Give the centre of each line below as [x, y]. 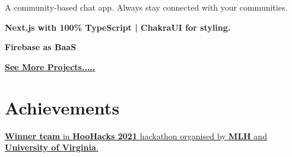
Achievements [62, 107]
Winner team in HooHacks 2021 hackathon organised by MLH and [136, 135]
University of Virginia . [52, 147]
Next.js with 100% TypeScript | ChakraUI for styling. [118, 27]
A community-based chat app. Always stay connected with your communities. [146, 7]
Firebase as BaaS [41, 47]
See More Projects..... [50, 66]
